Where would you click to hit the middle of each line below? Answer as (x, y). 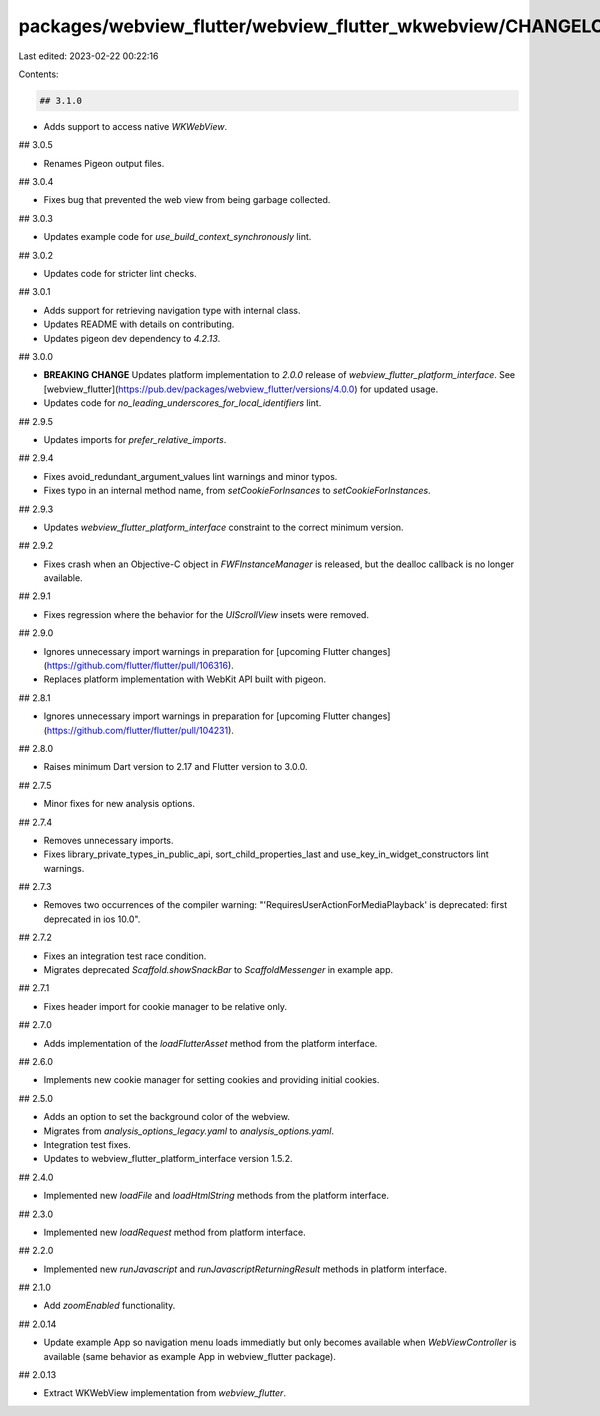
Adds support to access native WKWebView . (135, 126)
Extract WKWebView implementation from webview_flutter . (165, 1393)
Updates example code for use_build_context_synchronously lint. (177, 237)
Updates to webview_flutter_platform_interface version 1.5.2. (168, 1159)
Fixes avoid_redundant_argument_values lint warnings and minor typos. (190, 476)
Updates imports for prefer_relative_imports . (135, 439)
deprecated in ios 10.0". (92, 919)
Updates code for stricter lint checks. (120, 274)
